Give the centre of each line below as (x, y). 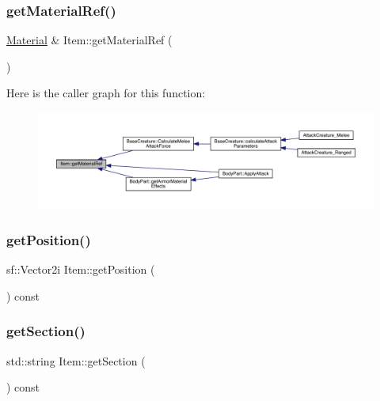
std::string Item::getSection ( (76, 360)
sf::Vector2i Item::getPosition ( (81, 269)
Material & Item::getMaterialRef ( (89, 40)
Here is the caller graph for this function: (106, 93)
